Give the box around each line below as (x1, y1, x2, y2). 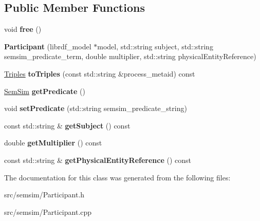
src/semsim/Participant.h (4, 189, 85, 200)
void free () (4, 24, 42, 34)
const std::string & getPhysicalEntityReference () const (4, 154, 191, 165)
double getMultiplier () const (4, 137, 102, 148)
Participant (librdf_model (4, 41, 91, 51)
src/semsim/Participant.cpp (4, 206, 92, 217)
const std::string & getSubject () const (4, 120, 131, 131)
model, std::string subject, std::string (97, 41, 213, 51)
